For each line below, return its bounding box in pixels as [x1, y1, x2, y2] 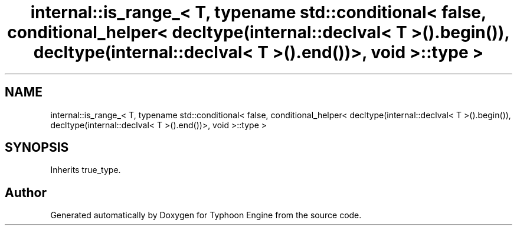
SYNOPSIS [5, 140, 69, 155]
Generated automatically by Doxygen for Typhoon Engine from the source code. [50, 210, 362, 221]
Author [5, 185, 47, 200]
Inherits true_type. [50, 165, 121, 175]
